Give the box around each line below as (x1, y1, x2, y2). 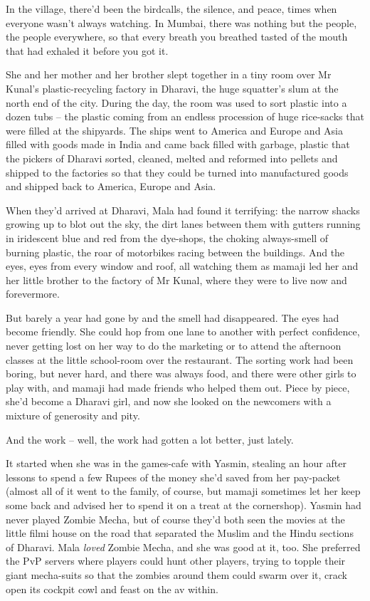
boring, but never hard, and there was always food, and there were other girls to (6, 366, 356, 381)
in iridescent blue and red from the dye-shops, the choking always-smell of (6, 230, 329, 245)
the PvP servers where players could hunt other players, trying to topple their (6, 553, 346, 568)
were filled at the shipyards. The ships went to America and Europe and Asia (6, 122, 343, 137)
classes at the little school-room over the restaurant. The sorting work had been (6, 352, 354, 367)
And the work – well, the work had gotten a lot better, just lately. (6, 432, 294, 446)
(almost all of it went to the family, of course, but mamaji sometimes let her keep (6, 484, 361, 498)
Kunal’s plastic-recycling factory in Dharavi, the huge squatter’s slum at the (6, 80, 339, 95)
